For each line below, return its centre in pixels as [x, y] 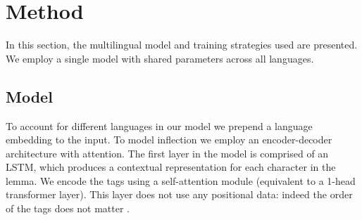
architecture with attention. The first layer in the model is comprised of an [167, 153]
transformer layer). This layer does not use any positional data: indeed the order [179, 194]
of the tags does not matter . [68, 208]
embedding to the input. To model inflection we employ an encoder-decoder [169, 140]
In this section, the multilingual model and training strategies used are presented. [182, 45]
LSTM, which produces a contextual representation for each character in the [171, 167]
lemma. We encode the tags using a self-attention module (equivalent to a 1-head [181, 180]
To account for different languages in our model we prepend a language [159, 125]
